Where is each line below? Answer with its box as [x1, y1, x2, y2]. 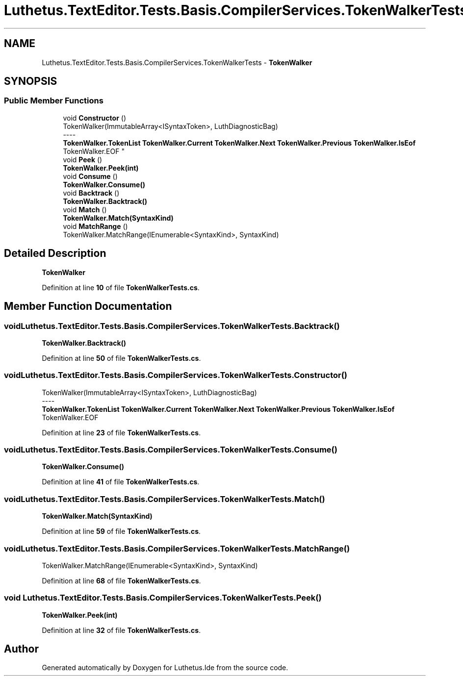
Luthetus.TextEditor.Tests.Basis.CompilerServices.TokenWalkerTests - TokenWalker [42, 58, 312, 67]
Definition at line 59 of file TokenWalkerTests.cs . [42, 527, 201, 536]
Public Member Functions [4, 96, 103, 106]
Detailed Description [4, 247, 106, 260]
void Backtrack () [63, 188, 120, 197]
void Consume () [63, 172, 118, 180]
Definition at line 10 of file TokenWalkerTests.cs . [42, 283, 200, 292]
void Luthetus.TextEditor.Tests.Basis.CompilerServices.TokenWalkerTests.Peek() [4, 593, 322, 603]
